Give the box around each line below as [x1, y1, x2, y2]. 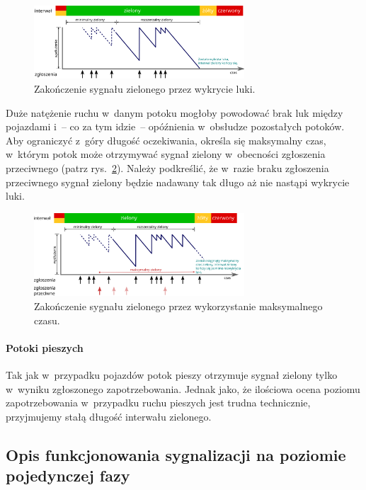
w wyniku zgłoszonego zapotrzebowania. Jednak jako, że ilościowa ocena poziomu [6, 381, 360, 396]
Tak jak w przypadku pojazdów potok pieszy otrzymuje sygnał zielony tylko [6, 367, 338, 382]
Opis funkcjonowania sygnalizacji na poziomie [6, 443, 346, 465]
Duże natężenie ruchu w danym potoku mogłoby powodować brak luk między [6, 105, 343, 120]
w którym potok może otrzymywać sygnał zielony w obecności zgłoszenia [6, 147, 326, 161]
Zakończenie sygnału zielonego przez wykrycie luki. [34, 81, 256, 96]
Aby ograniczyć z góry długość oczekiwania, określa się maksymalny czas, [6, 132, 326, 147]
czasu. [34, 312, 60, 327]
